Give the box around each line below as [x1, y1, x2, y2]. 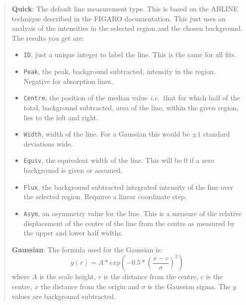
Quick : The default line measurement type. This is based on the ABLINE [11, 3, 238, 13]
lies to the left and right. [23, 112, 98, 122]
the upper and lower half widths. [23, 228, 123, 238]
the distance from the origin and [41, 281, 140, 291]
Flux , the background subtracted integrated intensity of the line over [23, 181, 234, 192]
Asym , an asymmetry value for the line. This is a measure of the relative [23, 208, 242, 218]
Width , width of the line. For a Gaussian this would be [23, 129, 190, 139]
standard [203, 129, 230, 139]
